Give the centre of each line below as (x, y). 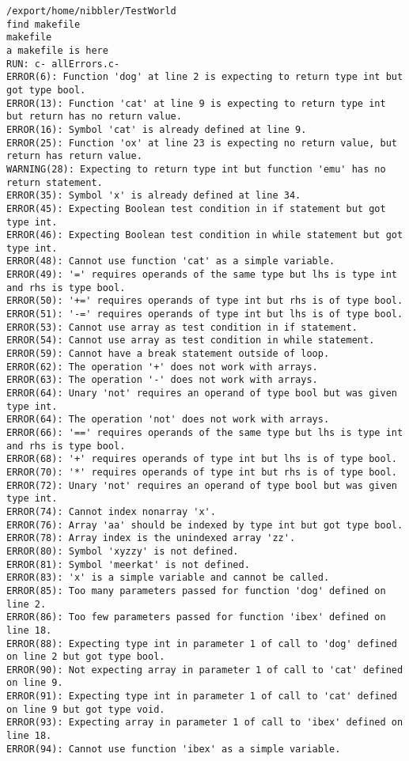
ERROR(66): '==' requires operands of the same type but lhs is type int (205, 433)
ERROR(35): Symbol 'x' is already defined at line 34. (154, 196)
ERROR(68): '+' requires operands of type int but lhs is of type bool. (202, 459)
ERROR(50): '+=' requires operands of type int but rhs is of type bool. (205, 301)
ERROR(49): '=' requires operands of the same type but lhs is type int (202, 275)
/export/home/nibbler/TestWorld (91, 11)
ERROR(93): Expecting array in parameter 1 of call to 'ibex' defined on (205, 723)
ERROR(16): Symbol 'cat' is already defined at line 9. (157, 129)
